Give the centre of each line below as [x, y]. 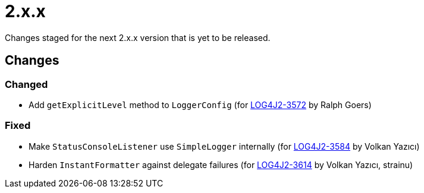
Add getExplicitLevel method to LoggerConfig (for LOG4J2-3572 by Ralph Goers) [200, 105]
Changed [26, 84]
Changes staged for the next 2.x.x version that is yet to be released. [138, 37]
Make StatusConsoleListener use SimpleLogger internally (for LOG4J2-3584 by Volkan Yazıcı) [224, 146]
